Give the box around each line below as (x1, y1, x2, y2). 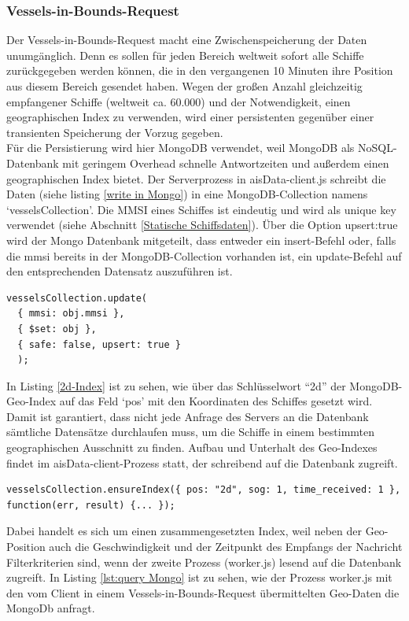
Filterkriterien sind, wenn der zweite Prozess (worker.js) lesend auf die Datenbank (6, 553, 402, 570)
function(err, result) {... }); (6, 499, 175, 511)
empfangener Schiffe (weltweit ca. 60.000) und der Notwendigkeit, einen (6, 93, 351, 109)
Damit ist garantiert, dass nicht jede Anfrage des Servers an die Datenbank (6, 408, 369, 424)
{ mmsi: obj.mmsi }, (17, 308, 125, 320)
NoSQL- (358, 139, 397, 156)
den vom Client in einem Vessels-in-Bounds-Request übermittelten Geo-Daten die (6, 584, 400, 601)
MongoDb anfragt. (6, 600, 95, 616)
